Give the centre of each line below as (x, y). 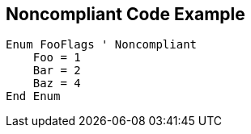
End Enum (33, 96)
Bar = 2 (57, 71)
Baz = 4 (57, 84)
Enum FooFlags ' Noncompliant (102, 45)
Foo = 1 (57, 58)
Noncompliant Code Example (125, 14)
